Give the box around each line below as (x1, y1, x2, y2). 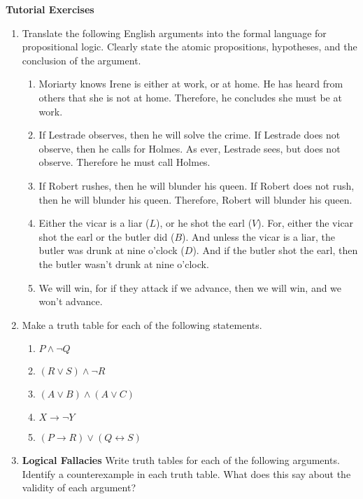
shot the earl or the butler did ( (38, 229, 175, 244)
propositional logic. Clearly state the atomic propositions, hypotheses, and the (22, 39, 357, 54)
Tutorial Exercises (6, 2, 94, 16)
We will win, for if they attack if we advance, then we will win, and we (38, 280, 342, 295)
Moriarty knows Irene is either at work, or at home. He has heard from (38, 76, 343, 91)
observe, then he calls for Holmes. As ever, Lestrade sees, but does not (38, 141, 341, 155)
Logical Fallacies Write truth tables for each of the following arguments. (22, 453, 340, 468)
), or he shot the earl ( (156, 216, 252, 230)
